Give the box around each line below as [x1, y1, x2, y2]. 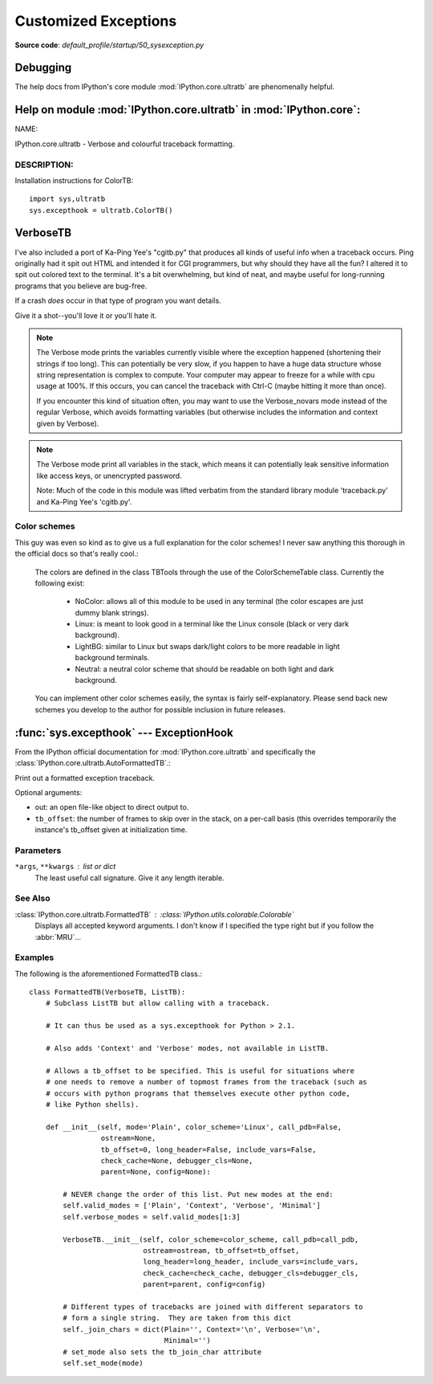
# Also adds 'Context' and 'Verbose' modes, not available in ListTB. [45, 1044, 330, 1053]
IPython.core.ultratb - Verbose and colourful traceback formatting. [14, 139, 235, 149]
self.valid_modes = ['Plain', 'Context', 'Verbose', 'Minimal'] [63, 1201, 321, 1210]
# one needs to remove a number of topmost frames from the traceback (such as [45, 1077, 368, 1087]
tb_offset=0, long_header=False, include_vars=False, [100, 1145, 317, 1154]
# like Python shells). [45, 1100, 140, 1108]
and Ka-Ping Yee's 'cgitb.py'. [36, 496, 132, 506]
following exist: [34, 578, 85, 588]
